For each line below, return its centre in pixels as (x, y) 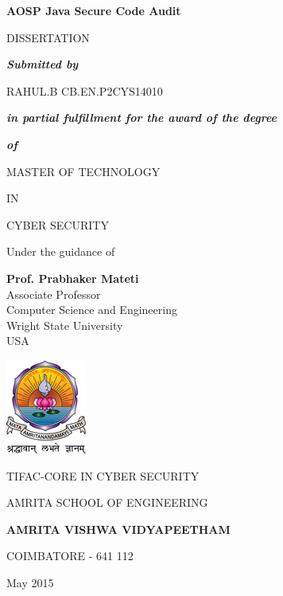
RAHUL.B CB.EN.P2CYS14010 (85, 90)
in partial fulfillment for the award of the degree (141, 118)
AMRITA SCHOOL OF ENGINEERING (107, 502)
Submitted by (43, 64)
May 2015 (30, 582)
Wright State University (65, 325)
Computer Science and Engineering (92, 310)
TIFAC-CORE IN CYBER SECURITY (103, 475)
